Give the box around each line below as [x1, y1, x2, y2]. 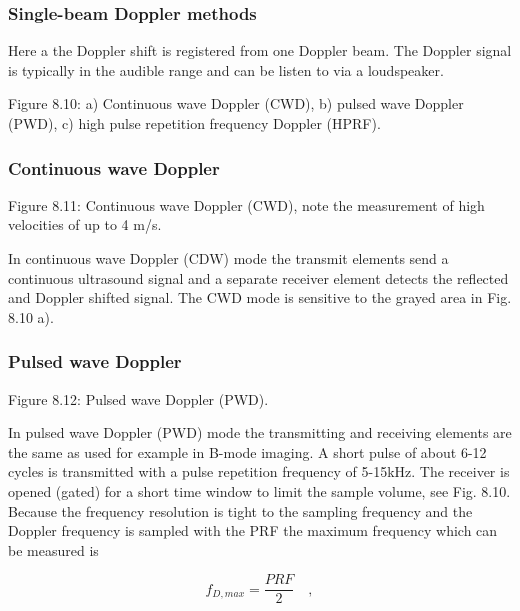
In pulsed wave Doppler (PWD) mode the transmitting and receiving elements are [8, 422, 512, 443]
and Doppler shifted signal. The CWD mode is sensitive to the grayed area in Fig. [8, 287, 512, 308]
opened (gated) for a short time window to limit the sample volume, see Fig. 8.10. [8, 480, 511, 501]
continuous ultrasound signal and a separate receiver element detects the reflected [8, 267, 509, 288]
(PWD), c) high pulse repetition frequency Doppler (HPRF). [8, 113, 381, 133]
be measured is [8, 539, 99, 560]
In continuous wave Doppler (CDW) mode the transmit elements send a [8, 248, 449, 268]
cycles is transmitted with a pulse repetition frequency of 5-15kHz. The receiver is [8, 461, 510, 482]
